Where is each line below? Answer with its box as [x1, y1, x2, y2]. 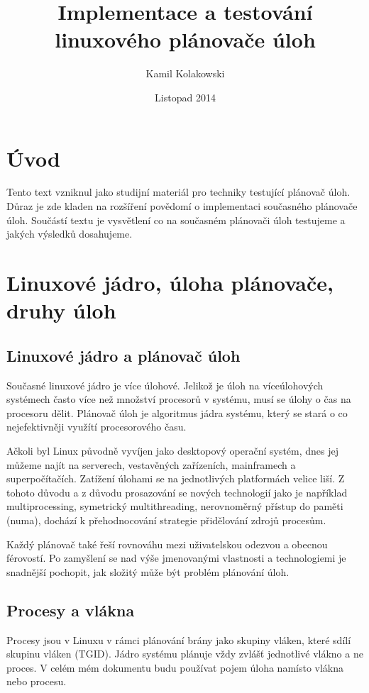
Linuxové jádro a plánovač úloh [6, 344, 241, 366]
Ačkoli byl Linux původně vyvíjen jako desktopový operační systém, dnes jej [6, 443, 339, 458]
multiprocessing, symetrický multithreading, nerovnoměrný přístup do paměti [6, 499, 343, 514]
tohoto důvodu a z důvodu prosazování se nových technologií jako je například [6, 484, 348, 499]
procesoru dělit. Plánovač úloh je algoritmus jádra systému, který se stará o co [6, 405, 348, 420]
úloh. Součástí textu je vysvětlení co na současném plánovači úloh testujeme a [6, 212, 346, 227]
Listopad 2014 [155, 89, 216, 104]
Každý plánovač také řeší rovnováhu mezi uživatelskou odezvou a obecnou [6, 536, 328, 551]
